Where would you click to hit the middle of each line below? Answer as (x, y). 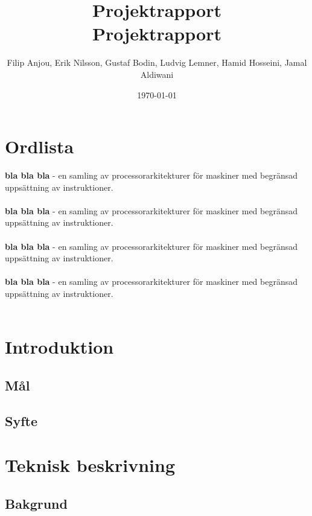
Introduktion (59, 347)
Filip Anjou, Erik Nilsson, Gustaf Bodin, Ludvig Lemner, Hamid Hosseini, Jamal (157, 62)
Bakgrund (36, 503)
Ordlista (40, 146)
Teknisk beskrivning (90, 465)
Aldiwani (157, 74)
